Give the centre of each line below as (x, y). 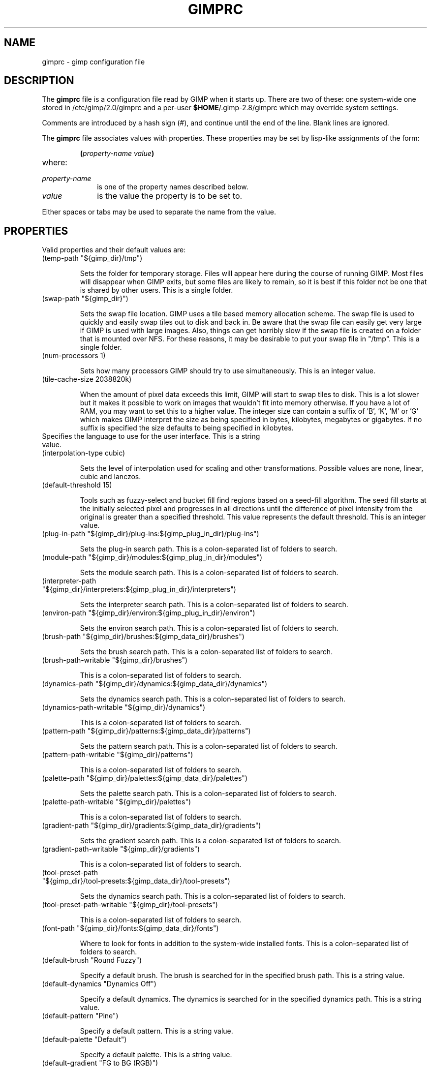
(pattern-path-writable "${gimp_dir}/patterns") (118, 755)
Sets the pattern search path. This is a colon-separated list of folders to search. (209, 746)
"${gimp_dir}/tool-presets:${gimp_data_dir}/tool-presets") (136, 881)
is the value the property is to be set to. (170, 196)
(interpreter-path (69, 581)
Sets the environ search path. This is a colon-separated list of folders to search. (209, 628)
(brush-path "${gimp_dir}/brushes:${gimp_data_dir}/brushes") (143, 637)
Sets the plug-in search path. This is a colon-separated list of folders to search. (209, 549)
